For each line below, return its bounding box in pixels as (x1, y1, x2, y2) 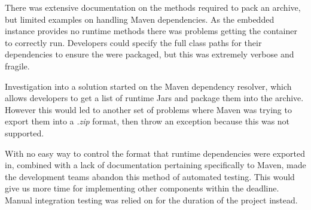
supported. (5, 126, 44, 139)
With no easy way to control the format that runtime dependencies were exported (5, 147, 305, 159)
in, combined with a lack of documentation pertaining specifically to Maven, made (5, 159, 306, 171)
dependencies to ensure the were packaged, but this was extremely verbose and (5, 48, 294, 60)
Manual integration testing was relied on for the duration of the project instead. (5, 193, 298, 206)
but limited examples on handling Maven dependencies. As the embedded (5, 13, 275, 25)
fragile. (5, 59, 30, 72)
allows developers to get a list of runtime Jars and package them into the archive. (5, 92, 304, 104)
